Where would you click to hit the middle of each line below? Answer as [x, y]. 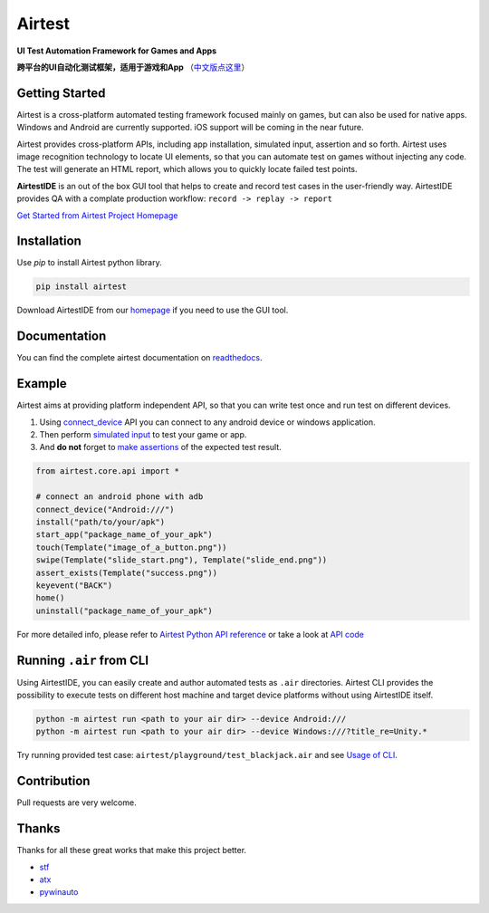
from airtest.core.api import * [108, 471]
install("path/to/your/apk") [101, 522]
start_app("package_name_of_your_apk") [124, 535]
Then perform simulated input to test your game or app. [143, 435]
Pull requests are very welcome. [77, 802]
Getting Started [61, 93]
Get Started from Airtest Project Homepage [97, 215]
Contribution [53, 781]
